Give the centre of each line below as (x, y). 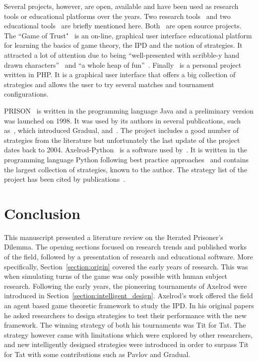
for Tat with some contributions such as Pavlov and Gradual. (97, 354)
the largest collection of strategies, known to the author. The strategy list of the (126, 169)
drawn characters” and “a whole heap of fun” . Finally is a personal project (123, 64)
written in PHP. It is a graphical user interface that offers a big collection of (120, 74)
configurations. (26, 94)
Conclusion (42, 213)
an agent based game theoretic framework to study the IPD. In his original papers (129, 305)
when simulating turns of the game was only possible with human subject (116, 276)
